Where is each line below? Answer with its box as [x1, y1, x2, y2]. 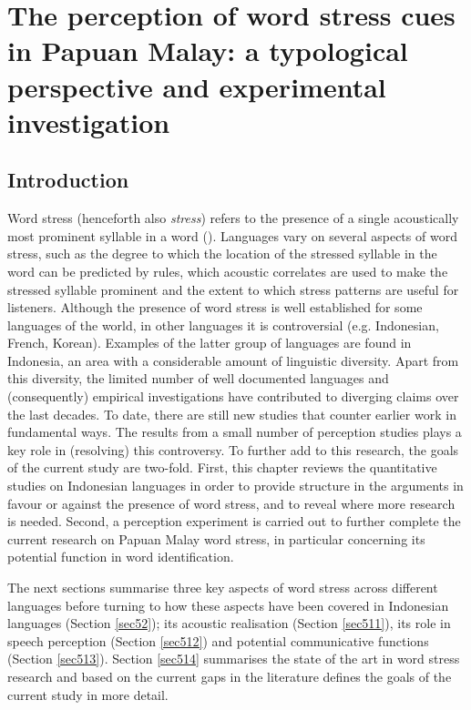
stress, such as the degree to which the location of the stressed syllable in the [7, 244, 437, 263]
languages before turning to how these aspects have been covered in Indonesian [7, 595, 449, 614]
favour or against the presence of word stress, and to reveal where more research [7, 493, 456, 512]
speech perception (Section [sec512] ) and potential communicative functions [7, 631, 429, 650]
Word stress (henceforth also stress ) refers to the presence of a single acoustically [7, 208, 459, 228]
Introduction [7, 166, 129, 194]
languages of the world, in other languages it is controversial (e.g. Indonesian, [7, 315, 439, 334]
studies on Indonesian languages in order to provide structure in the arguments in [7, 476, 464, 495]
